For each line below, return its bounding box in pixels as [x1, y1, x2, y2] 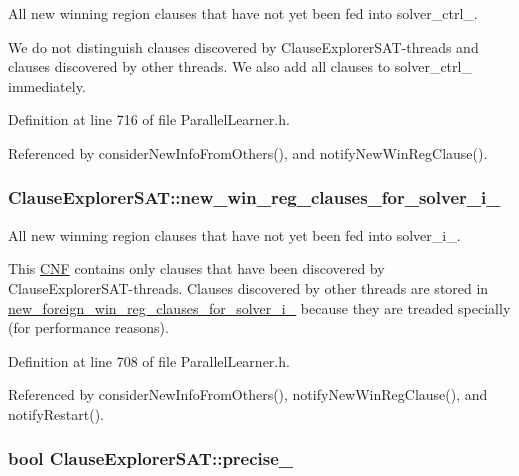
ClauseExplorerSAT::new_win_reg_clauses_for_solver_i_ [8, 185, 501, 210]
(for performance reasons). [8, 317, 169, 338]
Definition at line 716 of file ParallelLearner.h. [8, 109, 290, 130]
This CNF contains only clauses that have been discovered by [8, 258, 385, 279]
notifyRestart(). [8, 403, 104, 424]
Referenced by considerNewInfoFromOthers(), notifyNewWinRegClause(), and [8, 384, 488, 405]
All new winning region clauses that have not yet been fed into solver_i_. [8, 224, 461, 245]
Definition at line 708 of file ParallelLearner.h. [8, 350, 290, 371]
